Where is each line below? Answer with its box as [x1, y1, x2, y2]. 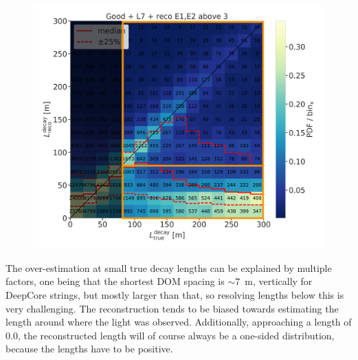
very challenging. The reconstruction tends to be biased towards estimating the [5, 301, 339, 315]
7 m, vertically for [235, 274, 313, 288]
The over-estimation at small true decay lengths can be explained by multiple [5, 260, 332, 275]
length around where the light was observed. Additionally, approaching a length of [5, 315, 352, 329]
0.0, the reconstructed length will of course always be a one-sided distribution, [5, 328, 335, 342]
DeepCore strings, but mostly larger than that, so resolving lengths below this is [5, 287, 344, 301]
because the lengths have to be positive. [5, 341, 173, 356]
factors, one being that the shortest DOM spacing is [5, 274, 225, 288]
